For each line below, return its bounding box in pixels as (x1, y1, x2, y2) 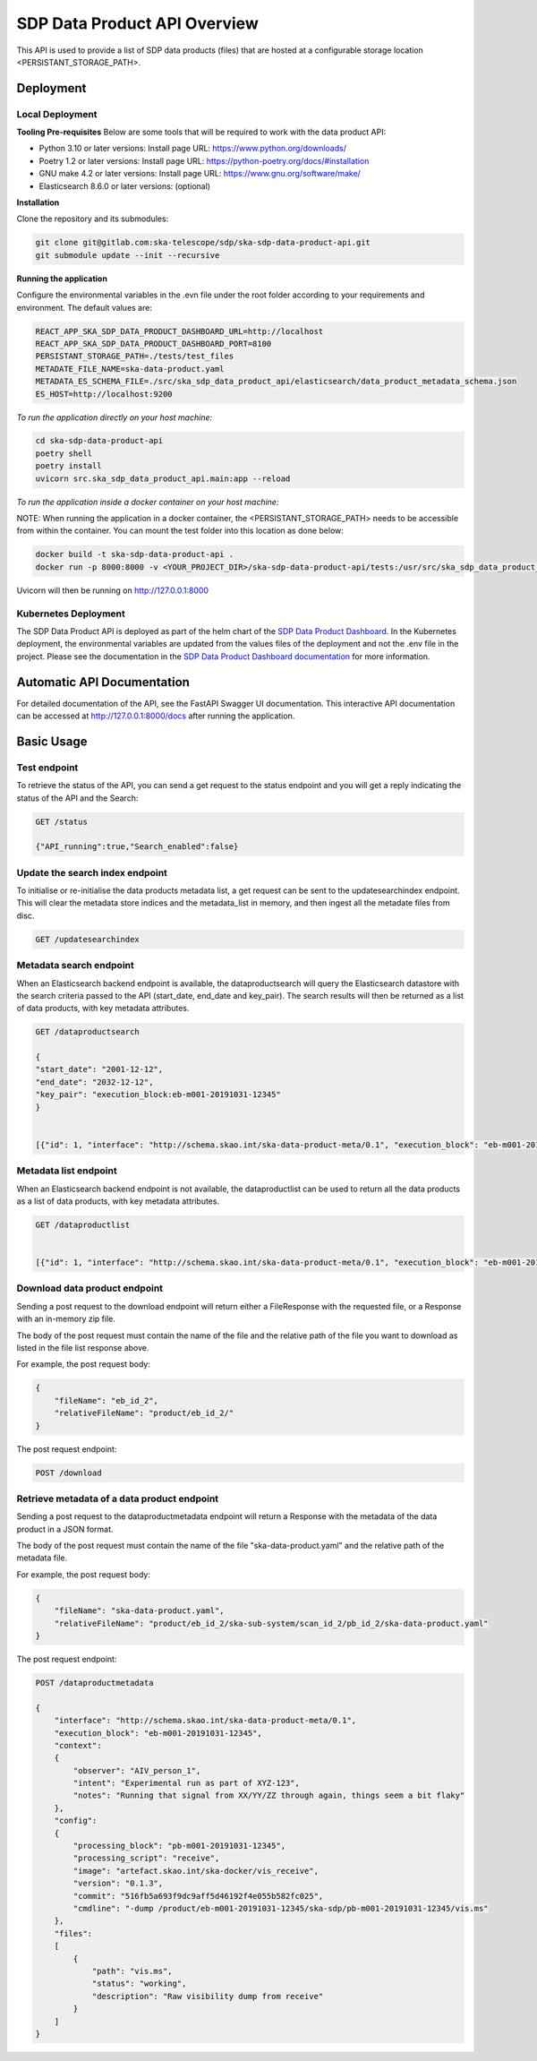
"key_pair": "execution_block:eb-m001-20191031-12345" (35, 1089, 281, 1100)
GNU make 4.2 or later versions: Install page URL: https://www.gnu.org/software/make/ (38, 168, 362, 179)
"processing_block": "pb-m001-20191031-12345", (72, 1841, 286, 1851)
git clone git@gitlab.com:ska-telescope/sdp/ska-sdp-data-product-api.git (35, 237, 371, 248)
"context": (54, 1740, 102, 1750)
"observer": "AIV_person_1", (72, 1765, 201, 1775)
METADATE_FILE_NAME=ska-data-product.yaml (35, 364, 225, 374)
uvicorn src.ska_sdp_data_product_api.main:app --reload (35, 473, 291, 484)
